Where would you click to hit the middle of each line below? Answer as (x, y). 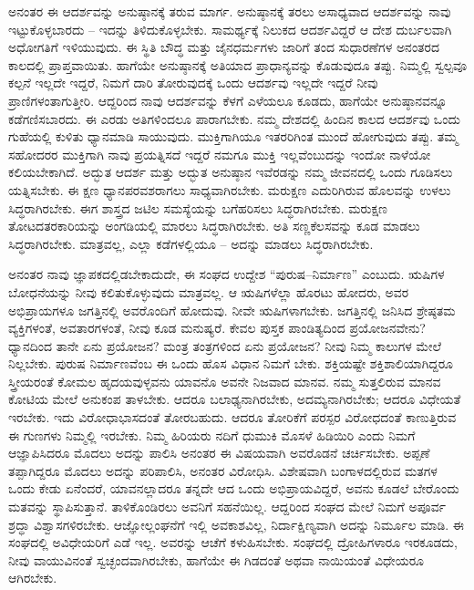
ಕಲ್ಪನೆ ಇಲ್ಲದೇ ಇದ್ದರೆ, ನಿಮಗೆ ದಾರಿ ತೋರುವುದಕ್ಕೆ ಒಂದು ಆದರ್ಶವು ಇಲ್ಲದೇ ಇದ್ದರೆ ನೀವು (193, 83)
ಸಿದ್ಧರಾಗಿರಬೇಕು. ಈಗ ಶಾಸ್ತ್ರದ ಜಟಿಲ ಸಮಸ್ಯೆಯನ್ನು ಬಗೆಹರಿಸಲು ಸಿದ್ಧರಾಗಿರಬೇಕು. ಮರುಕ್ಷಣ (198, 207)
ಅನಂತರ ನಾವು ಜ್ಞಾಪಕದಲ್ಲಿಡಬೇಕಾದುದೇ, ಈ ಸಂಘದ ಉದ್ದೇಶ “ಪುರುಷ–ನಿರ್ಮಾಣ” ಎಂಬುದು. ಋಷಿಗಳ (227, 274)
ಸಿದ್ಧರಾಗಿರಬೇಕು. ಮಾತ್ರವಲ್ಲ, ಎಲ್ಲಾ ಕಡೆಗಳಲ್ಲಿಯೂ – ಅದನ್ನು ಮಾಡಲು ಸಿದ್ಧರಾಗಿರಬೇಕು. (191, 243)
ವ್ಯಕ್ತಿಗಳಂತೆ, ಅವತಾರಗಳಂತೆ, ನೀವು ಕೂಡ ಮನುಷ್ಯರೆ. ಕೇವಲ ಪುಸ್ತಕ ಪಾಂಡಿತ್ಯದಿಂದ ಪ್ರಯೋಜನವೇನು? (217, 328)
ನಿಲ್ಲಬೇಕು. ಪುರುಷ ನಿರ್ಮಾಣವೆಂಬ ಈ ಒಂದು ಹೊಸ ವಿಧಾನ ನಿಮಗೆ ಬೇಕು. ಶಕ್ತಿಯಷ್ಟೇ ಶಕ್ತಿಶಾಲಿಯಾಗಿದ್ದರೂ (231, 363)
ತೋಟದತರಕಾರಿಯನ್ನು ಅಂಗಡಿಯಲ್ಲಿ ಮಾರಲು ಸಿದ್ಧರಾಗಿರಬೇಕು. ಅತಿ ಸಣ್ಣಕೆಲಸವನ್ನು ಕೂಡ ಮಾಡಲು (214, 226)
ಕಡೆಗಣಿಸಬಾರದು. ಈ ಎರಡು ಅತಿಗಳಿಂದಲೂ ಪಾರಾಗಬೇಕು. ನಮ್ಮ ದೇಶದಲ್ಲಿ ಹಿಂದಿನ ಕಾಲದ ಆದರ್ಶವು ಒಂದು (234, 118)
